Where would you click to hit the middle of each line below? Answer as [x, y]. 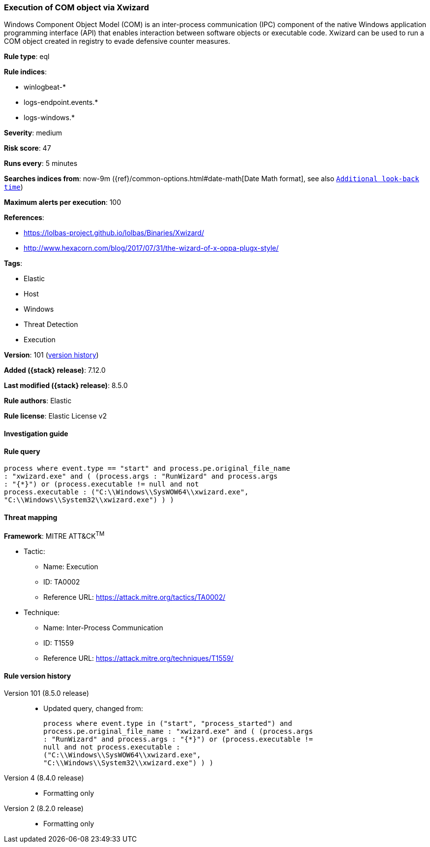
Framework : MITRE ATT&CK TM [54, 536]
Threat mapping [31, 517]
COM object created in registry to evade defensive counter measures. [117, 41]
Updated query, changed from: [93, 709]
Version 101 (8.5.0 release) [46, 693]
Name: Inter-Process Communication [103, 628]
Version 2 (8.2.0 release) [44, 809]
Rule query [22, 451]
